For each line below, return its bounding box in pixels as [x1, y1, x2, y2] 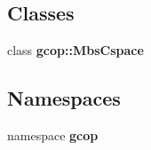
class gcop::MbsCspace [7, 41, 144, 59]
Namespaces [7, 84, 121, 112]
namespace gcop [7, 126, 99, 144]
